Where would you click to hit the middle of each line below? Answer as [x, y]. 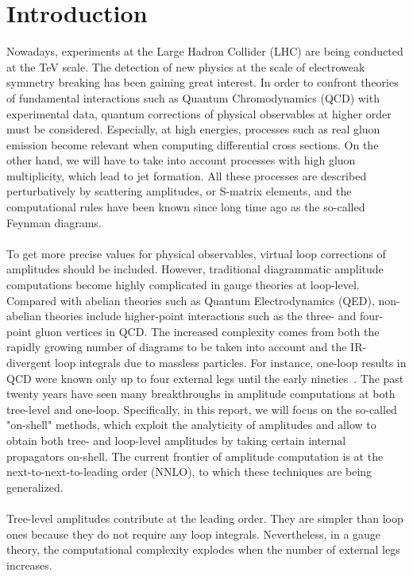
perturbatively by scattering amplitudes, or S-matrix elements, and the [179, 191]
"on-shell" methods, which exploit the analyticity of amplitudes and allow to [191, 425]
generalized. [35, 487]
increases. [29, 564]
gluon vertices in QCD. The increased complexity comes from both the [207, 331]
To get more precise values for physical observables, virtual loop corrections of [196, 253]
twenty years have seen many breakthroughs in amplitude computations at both [201, 394]
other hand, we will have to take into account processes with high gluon [181, 160]
